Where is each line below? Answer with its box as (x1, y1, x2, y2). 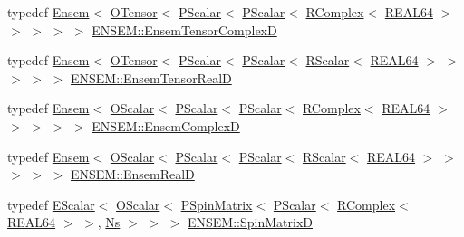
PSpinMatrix (180, 194, 253, 213)
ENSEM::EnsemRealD (70, 165, 195, 184)
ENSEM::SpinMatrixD (188, 213, 313, 232)
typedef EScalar (7, 194, 95, 213)
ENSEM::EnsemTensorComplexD (92, 20, 277, 39)
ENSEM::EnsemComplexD (92, 116, 240, 135)
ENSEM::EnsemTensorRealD (70, 68, 232, 87)
